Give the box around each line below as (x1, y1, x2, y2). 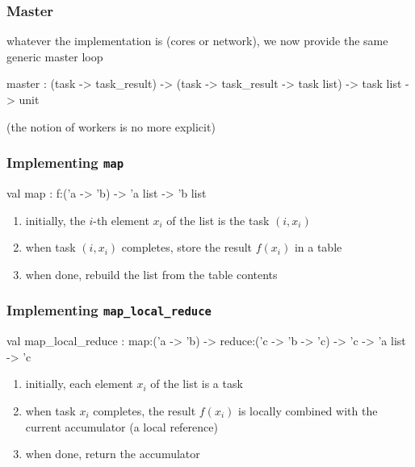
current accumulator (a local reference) (25, 418, 218, 435)
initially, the (25, 211, 86, 228)
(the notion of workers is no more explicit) (6, 118, 216, 135)
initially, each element (25, 375, 133, 392)
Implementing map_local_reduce (6, 300, 212, 320)
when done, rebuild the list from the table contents (25, 265, 278, 282)
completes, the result (93, 402, 196, 419)
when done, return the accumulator (25, 445, 200, 462)
